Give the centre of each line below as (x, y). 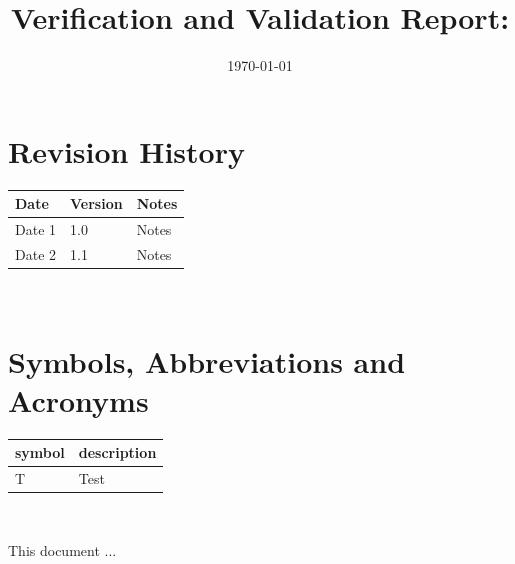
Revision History (126, 150)
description (117, 452)
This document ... (62, 549)
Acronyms (78, 399)
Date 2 (36, 253)
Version (96, 203)
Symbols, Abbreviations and (207, 360)
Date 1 (36, 229)
